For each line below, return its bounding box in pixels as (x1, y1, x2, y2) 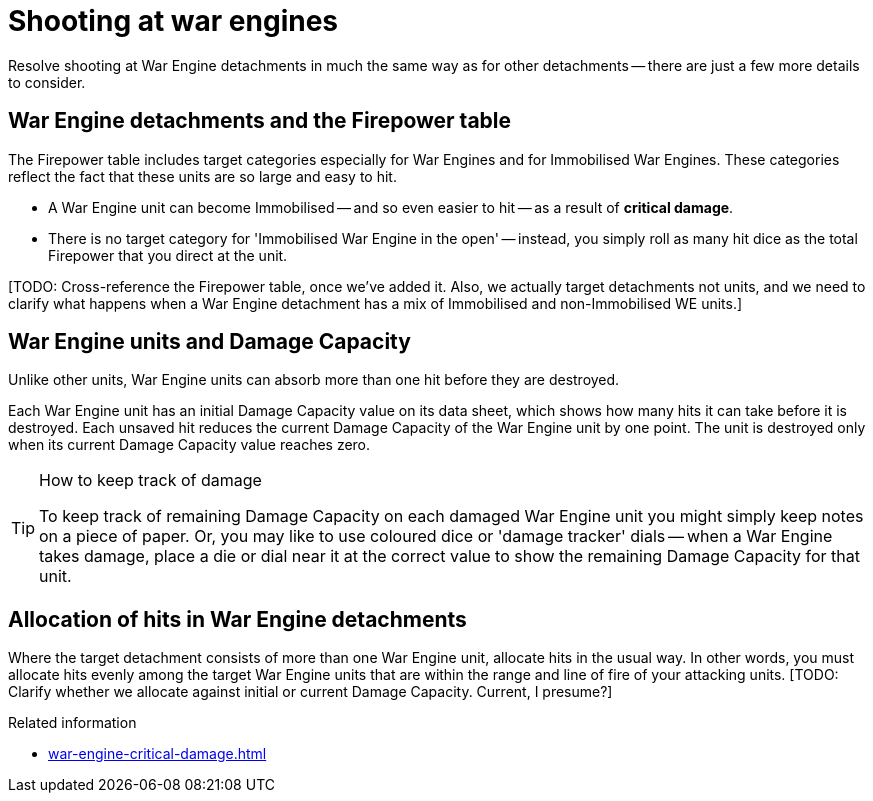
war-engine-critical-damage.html (48, 745, 267, 763)
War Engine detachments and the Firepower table (8, 108, 512, 134)
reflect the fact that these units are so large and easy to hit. (8, 167, 397, 185)
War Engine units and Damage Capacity (8, 329, 411, 355)
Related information (8, 714, 137, 732)
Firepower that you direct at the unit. (48, 246, 288, 264)
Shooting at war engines (8, 4, 339, 38)
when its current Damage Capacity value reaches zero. (8, 436, 371, 454)
